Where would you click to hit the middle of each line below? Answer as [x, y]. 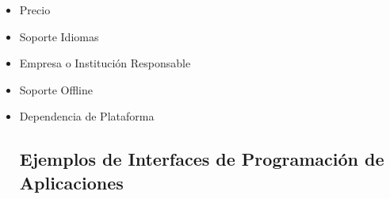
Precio [35, 10]
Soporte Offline [56, 89]
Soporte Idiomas [59, 36]
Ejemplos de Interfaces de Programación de [202, 159]
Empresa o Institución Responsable [105, 63]
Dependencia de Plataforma [87, 116]
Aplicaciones [71, 182]
